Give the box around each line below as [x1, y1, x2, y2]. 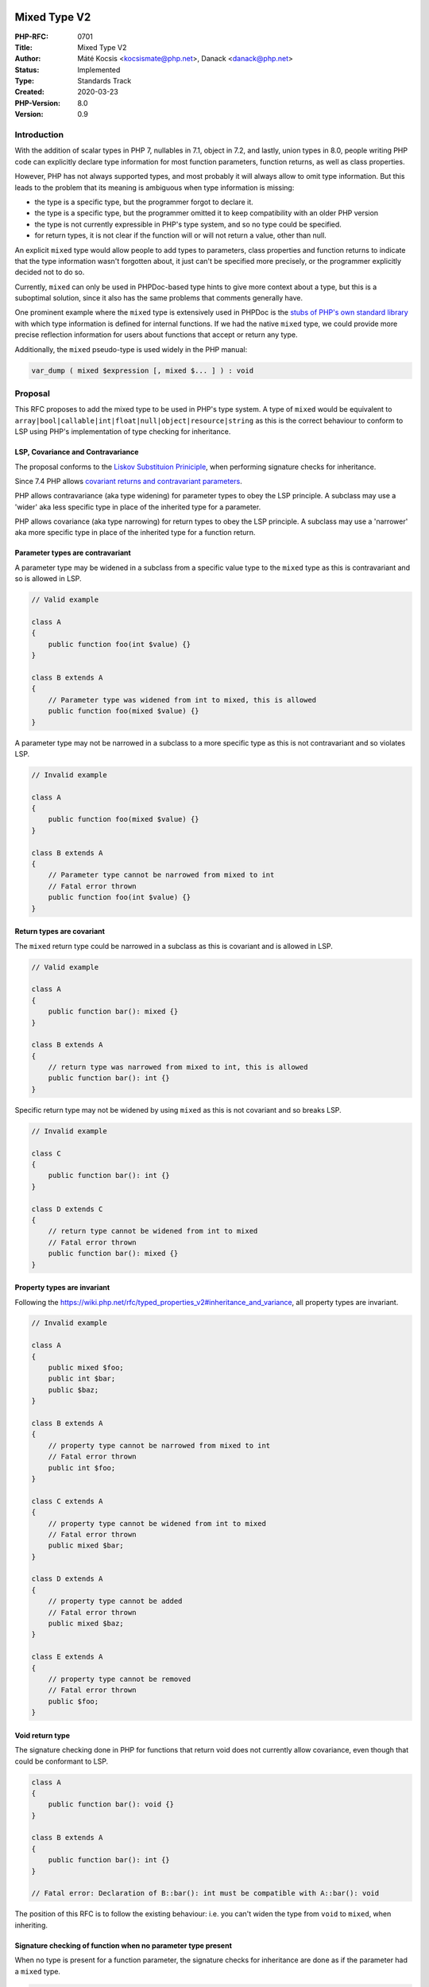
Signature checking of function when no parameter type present [14, 1940, 232, 1950]
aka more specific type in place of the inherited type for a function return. [14, 528, 256, 537]
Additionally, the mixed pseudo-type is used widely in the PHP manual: [14, 344, 248, 354]
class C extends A [31, 1497, 103, 1505]
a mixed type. [14, 1966, 61, 1976]
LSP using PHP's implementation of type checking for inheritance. [14, 427, 231, 436]
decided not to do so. [14, 267, 85, 277]
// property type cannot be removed [48, 1674, 191, 1683]
